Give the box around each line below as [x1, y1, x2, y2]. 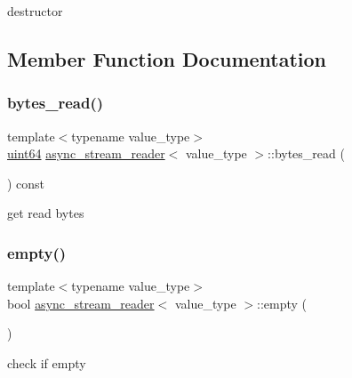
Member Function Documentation [7, 44, 327, 72]
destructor [7, 2, 63, 20]
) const [7, 173, 45, 192]
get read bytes [7, 204, 84, 222]
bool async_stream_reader [7, 294, 155, 312]
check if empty [7, 353, 86, 372]
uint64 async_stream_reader [7, 144, 165, 163]
